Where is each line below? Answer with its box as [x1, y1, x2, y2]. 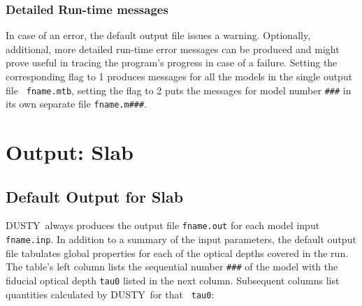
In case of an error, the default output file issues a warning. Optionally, [6, 28, 311, 43]
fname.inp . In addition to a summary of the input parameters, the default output [6, 232, 356, 247]
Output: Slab [6, 138, 133, 166]
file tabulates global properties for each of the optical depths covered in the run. [6, 245, 349, 260]
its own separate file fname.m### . [6, 96, 147, 111]
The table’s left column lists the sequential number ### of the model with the [6, 259, 338, 274]
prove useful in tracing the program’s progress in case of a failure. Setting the [6, 55, 338, 70]
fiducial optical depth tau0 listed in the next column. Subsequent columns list [6, 273, 340, 288]
